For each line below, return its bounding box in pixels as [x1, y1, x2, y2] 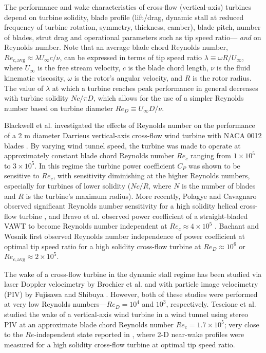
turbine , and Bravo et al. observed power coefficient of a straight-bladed [19, 210, 248, 221]
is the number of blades [182, 180, 256, 191]
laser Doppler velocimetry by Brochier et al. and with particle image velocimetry [4, 278, 258, 289]
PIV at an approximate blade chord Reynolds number [4, 319, 174, 329]
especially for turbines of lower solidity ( [4, 180, 131, 191]
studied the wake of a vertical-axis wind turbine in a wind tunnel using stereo [4, 308, 249, 319]
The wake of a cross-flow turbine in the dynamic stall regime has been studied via [4, 268, 262, 279]
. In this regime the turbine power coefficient [34, 160, 175, 171]
